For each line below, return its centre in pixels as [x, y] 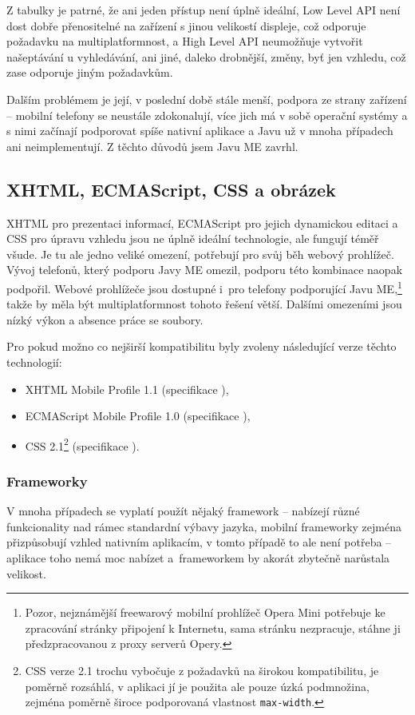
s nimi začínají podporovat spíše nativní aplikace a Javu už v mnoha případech [200, 131]
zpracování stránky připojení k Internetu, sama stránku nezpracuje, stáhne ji [213, 628]
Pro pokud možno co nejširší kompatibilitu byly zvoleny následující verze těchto [202, 346]
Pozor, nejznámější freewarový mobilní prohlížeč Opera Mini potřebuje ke [205, 612]
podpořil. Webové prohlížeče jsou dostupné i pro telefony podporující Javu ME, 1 [204, 287]
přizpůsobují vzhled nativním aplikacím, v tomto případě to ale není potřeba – [199, 542]
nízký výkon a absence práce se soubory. [105, 319]
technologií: [34, 361]
